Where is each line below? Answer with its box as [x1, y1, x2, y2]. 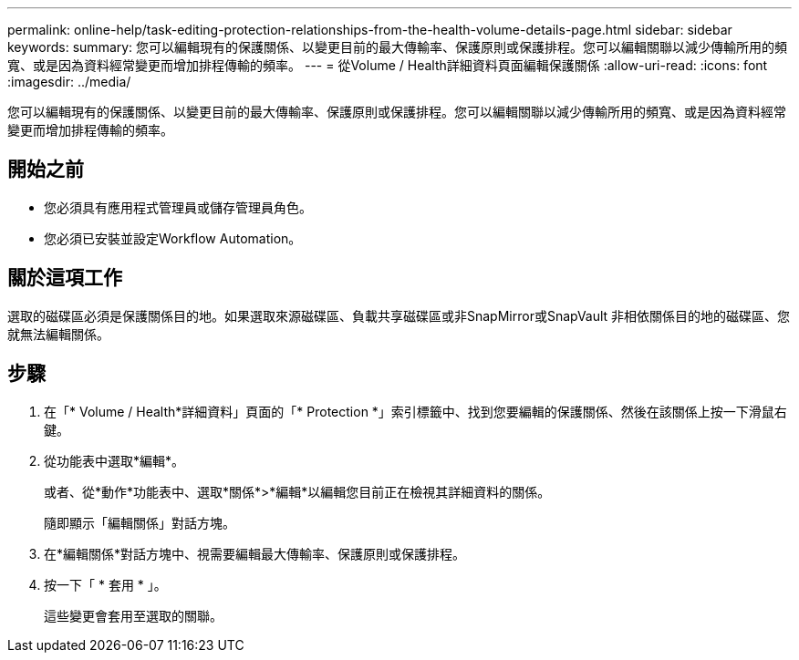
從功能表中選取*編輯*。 [44, 452, 185, 469]
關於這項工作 [7, 266, 122, 290]
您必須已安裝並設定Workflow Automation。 [44, 230, 302, 246]
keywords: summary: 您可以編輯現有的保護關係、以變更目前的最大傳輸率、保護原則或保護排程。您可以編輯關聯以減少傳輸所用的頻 [7, 39, 788, 55]
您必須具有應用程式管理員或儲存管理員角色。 [44, 199, 312, 215]
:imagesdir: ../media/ [7, 74, 131, 89]
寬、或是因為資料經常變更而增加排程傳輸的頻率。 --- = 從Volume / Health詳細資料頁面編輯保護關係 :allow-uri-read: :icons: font [7, 57, 768, 73]
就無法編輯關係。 [7, 325, 109, 342]
